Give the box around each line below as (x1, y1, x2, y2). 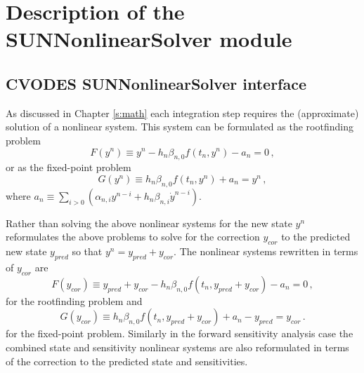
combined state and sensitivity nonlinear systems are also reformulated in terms (6, 339, 349, 354)
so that (72, 244, 103, 259)
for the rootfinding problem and (6, 293, 143, 308)
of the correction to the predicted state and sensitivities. (6, 353, 248, 368)
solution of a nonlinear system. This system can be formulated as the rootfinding (6, 119, 353, 134)
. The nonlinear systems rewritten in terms (174, 244, 358, 259)
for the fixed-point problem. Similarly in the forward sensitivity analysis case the (6, 326, 353, 341)
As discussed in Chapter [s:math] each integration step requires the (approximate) (6, 105, 359, 120)
